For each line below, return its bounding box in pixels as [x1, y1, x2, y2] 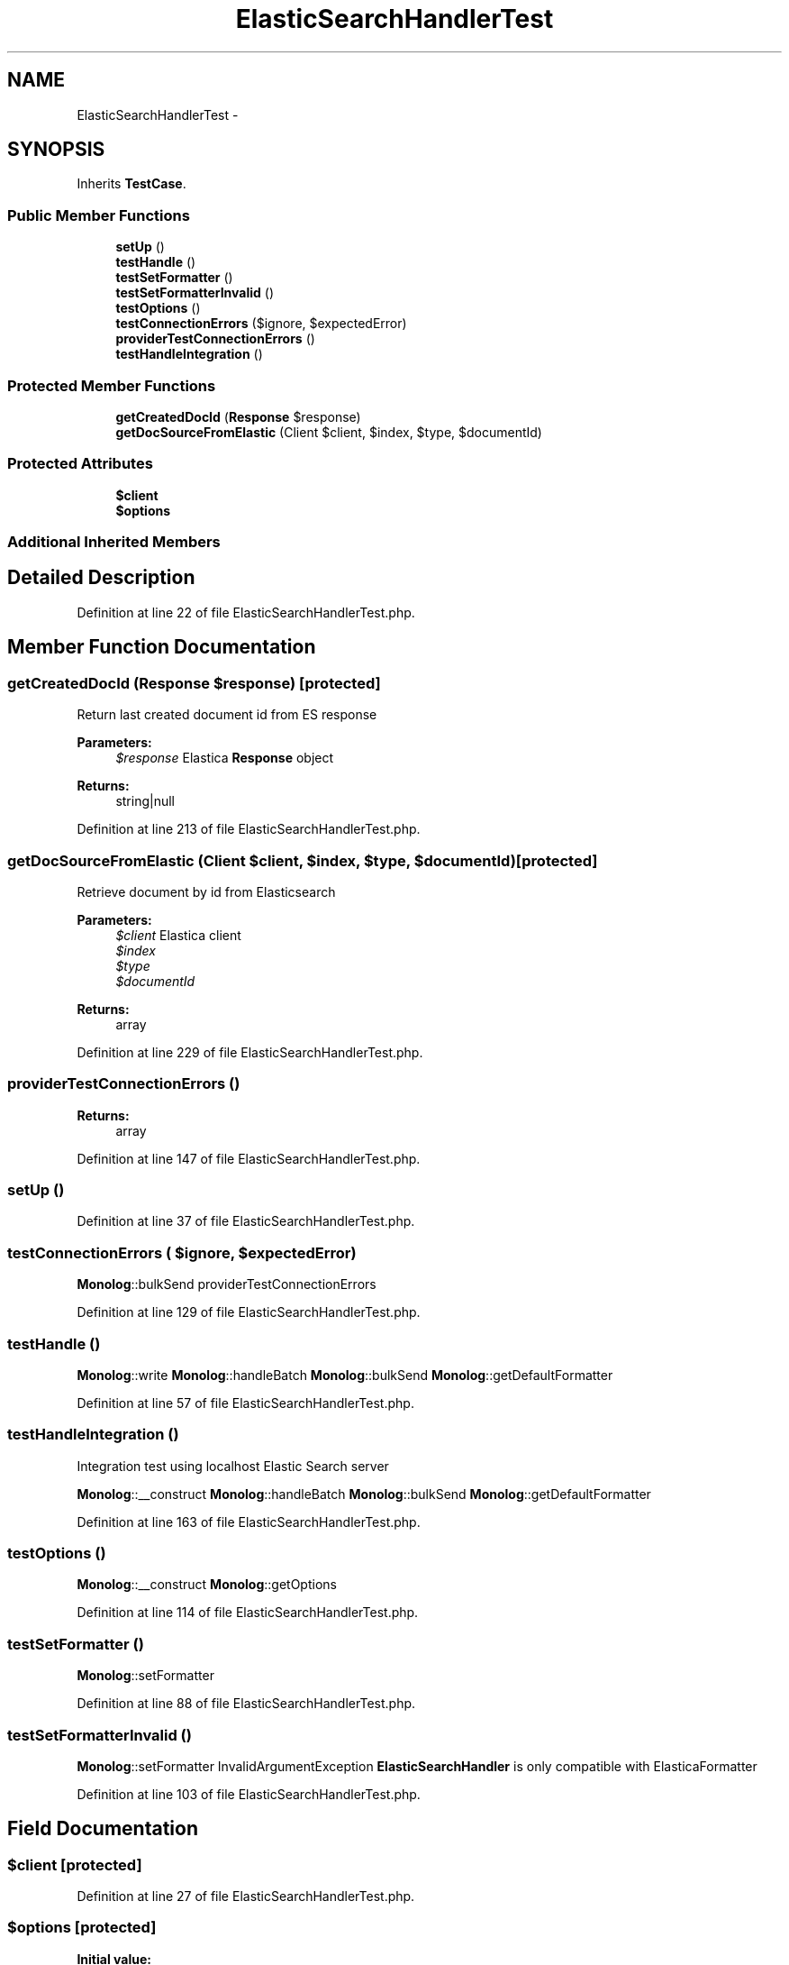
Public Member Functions [7, 206, 190, 224]
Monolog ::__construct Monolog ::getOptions [77, 1577, 337, 1593]
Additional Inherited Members [7, 533, 221, 552]
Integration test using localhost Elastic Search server [77, 1458, 389, 1474]
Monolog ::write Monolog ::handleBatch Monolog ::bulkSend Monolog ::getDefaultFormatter [77, 1366, 613, 1383]
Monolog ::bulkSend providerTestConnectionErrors [77, 1276, 376, 1293]
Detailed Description [7, 566, 195, 589]
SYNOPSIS [7, 138, 105, 161]
